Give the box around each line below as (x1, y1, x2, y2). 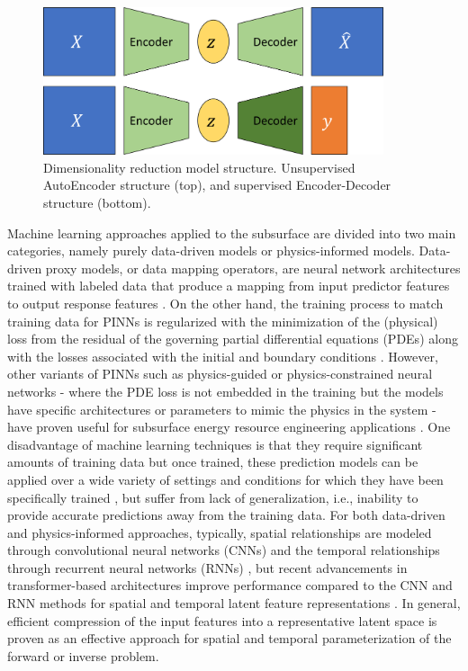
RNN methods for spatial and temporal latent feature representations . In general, (7, 594, 461, 613)
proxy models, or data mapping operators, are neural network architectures (45, 258, 461, 277)
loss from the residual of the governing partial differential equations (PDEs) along (7, 329, 458, 348)
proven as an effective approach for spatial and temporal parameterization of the (7, 629, 452, 648)
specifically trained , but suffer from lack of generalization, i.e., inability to (7, 488, 418, 506)
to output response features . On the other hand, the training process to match (7, 293, 444, 312)
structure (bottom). (43, 193, 151, 212)
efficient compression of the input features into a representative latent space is (7, 611, 437, 630)
